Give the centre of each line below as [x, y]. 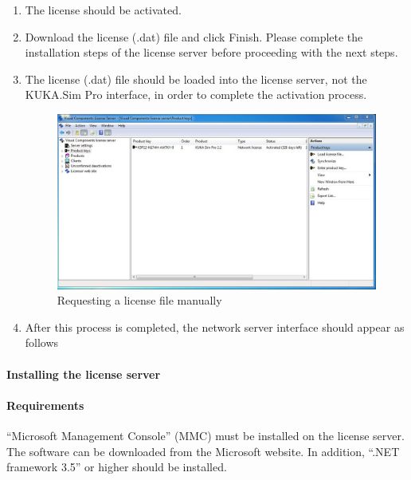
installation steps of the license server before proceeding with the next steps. [211, 52]
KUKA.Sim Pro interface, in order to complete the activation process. [196, 94]
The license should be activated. [103, 10]
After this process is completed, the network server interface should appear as [215, 327]
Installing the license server [84, 374]
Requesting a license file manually [139, 300]
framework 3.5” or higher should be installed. [117, 467]
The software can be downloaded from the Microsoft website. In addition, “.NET [203, 451]
